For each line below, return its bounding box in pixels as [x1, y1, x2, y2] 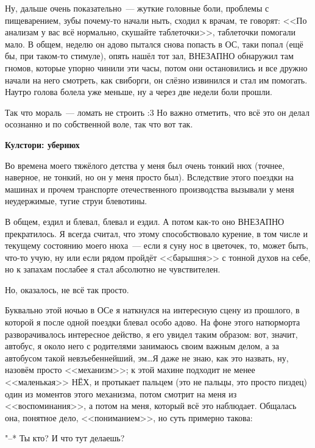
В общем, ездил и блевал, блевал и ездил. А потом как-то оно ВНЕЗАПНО [5, 215, 285, 227]
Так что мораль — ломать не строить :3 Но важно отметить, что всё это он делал [5, 105, 310, 118]
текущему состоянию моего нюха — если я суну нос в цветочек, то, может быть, [5, 239, 308, 252]
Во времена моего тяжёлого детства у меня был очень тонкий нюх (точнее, [5, 158, 285, 171]
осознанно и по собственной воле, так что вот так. [5, 118, 193, 130]
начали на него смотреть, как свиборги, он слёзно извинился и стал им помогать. [5, 73, 308, 86]
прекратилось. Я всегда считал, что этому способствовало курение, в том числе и [5, 227, 308, 240]
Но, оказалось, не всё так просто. [5, 283, 129, 296]
